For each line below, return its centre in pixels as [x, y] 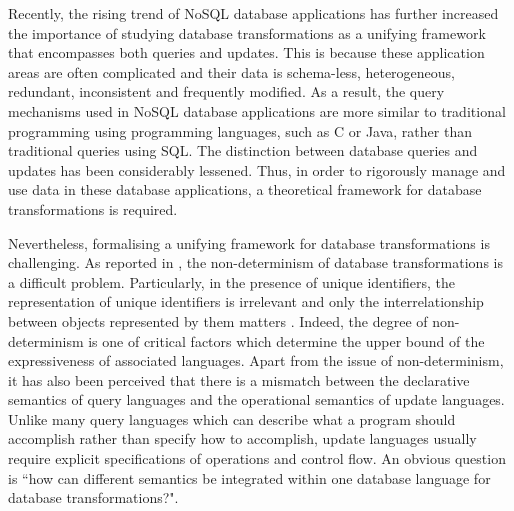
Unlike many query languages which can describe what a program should [232, 418]
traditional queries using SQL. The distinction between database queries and [243, 150]
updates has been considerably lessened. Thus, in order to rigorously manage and [257, 169]
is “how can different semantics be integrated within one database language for [249, 477]
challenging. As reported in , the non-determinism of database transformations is [255, 262]
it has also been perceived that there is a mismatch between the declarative [239, 379]
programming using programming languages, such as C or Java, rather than [240, 130]
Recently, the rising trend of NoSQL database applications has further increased [253, 13]
